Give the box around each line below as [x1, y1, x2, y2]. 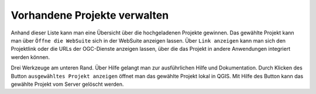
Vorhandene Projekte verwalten [11, 9, 169, 22]
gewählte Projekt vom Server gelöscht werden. [11, 81, 124, 88]
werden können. [11, 53, 50, 61]
